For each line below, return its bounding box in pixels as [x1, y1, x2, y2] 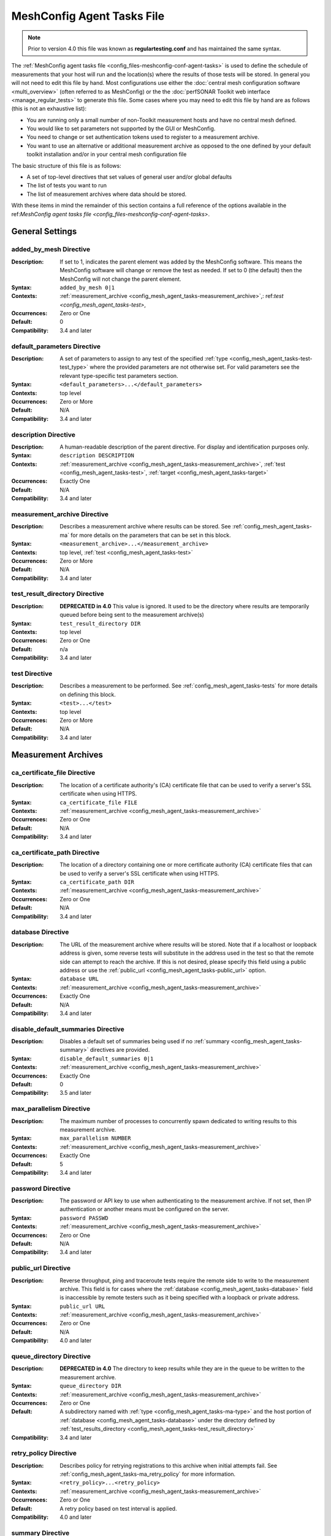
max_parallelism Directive [11, 1105, 91, 1113]
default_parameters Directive [11, 342, 101, 350]
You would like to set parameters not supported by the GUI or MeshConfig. [26, 125, 216, 132]
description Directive [11, 430, 76, 439]
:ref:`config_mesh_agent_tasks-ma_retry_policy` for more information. [59, 1470, 236, 1478]
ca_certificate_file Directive [11, 769, 96, 777]
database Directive [11, 928, 69, 936]
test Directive [11, 669, 53, 678]
